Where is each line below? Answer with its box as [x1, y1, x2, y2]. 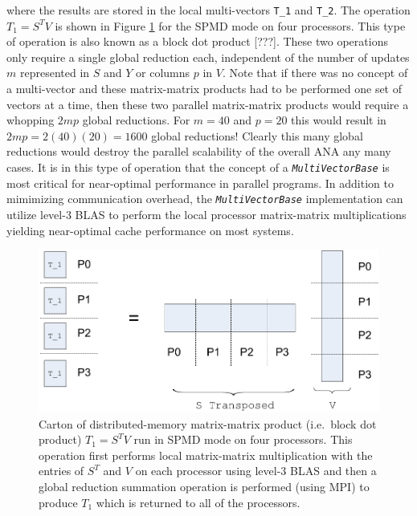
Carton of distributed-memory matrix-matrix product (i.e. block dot [39, 415, 377, 432]
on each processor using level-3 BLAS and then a [135, 462, 377, 479]
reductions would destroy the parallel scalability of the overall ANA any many [6, 143, 391, 160]
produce [39, 494, 78, 510]
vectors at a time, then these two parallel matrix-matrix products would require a [6, 95, 409, 112]
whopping [6, 112, 55, 128]
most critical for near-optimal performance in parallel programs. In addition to [6, 174, 394, 191]
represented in [19, 64, 90, 81]
